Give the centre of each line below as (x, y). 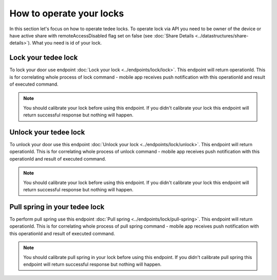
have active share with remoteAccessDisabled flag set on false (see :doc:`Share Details (102, 35)
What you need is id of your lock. (67, 43)
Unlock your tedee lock (47, 132)
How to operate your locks (67, 13)
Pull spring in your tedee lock (57, 207)
